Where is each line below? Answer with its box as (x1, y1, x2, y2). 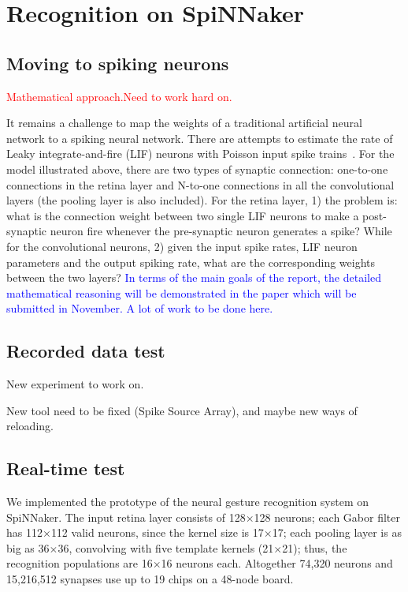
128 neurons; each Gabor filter (254, 508, 401, 525)
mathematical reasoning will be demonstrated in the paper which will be (6, 284, 357, 301)
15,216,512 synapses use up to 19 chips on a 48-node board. (6, 571, 294, 587)
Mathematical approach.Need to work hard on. (6, 88, 232, 104)
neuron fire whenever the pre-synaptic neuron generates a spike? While (50, 223, 392, 239)
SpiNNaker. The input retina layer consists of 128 (6, 508, 246, 525)
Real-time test (6, 456, 125, 481)
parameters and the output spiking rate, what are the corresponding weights (6, 253, 376, 270)
